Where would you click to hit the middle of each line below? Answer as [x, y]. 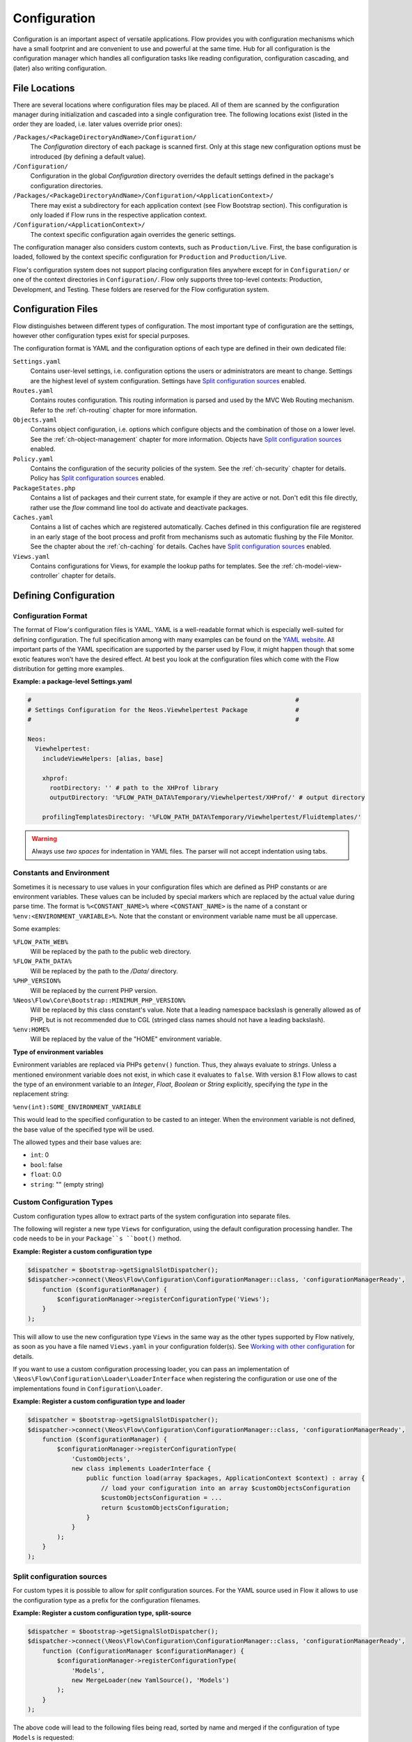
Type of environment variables [58, 1051]
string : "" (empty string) [67, 1184]
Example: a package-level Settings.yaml [72, 681]
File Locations [44, 88]
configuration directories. [67, 185]
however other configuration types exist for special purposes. [101, 335]
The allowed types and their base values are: [77, 1142]
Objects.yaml [35, 420]
